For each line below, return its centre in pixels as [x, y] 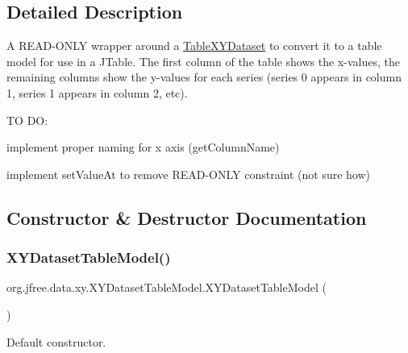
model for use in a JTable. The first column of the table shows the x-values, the [203, 61]
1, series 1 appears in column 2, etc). [97, 92]
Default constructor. [56, 341]
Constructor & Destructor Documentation [187, 217]
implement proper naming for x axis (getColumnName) [143, 147]
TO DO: [27, 120]
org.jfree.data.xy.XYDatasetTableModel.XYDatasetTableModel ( [167, 287]
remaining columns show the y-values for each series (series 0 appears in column [204, 77]
